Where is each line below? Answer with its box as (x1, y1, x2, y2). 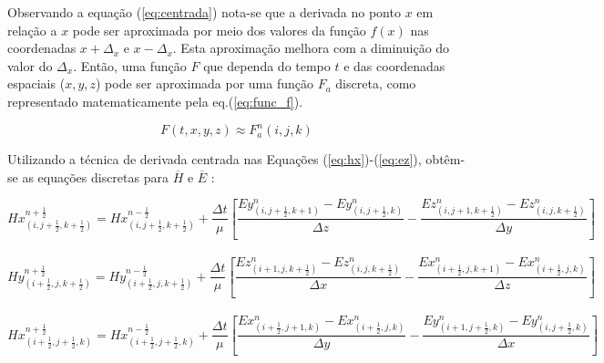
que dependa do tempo (203, 56, 331, 75)
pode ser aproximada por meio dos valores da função (72, 20, 366, 39)
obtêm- (425, 150, 466, 169)
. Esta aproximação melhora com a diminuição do (172, 38, 450, 57)
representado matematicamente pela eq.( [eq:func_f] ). (7, 91, 303, 110)
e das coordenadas (343, 56, 445, 75)
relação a (7, 20, 57, 39)
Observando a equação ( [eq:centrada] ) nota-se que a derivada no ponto (7, 3, 401, 21)
